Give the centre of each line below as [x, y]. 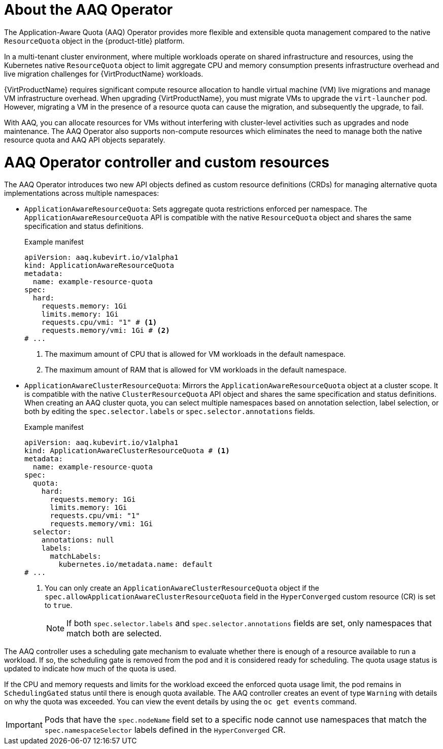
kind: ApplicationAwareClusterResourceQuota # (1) [127, 451]
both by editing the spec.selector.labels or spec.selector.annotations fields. [170, 412]
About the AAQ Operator [89, 10]
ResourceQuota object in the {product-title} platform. [94, 41]
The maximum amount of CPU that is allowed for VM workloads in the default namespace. [195, 354]
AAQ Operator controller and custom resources [167, 162]
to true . [59, 605]
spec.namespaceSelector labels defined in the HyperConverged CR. [165, 730]
